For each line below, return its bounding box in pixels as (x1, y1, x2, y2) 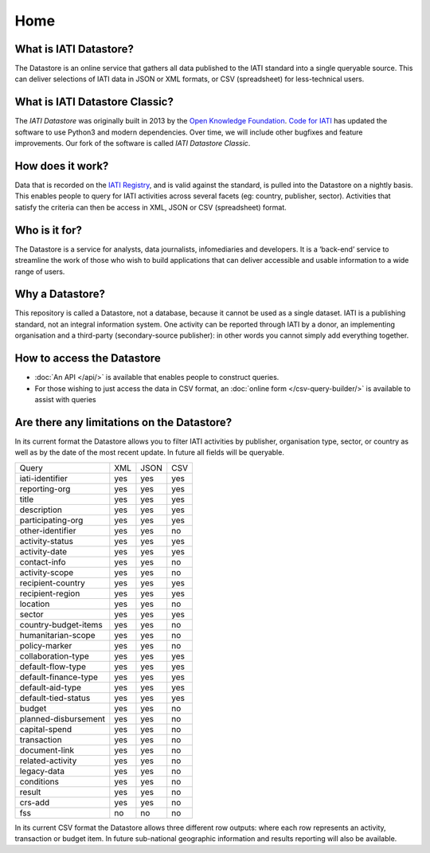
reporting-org (19, 483, 71, 494)
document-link (19, 745, 75, 756)
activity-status (19, 535, 73, 546)
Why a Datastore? (14, 288, 106, 301)
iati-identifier (19, 472, 68, 483)
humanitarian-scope (19, 629, 96, 640)
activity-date (19, 546, 68, 557)
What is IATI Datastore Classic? (14, 96, 174, 109)
